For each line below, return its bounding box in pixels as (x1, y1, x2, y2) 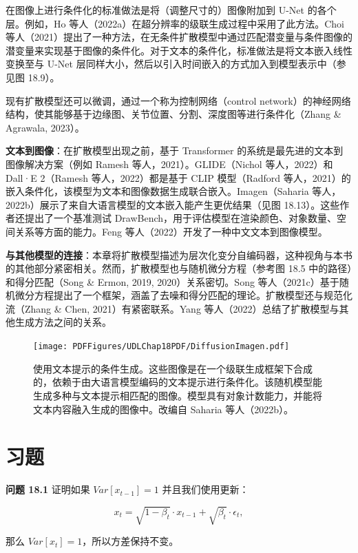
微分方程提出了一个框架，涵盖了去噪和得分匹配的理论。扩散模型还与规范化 (14, 288, 352, 302)
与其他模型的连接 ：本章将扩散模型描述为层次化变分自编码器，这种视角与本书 (6, 247, 352, 262)
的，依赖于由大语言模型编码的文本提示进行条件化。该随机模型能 (33, 375, 322, 389)
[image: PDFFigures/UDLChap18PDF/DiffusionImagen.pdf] (33, 342, 290, 352)
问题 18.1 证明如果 (6, 482, 90, 497)
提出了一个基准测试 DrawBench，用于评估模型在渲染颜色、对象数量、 (24, 211, 337, 225)
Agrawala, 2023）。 (6, 120, 85, 134)
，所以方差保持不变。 (82, 534, 179, 548)
